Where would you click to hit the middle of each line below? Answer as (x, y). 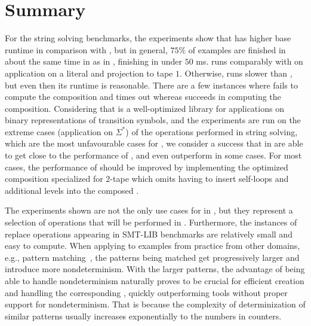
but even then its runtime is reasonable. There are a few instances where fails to (151, 85)
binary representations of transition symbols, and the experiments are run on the (153, 120)
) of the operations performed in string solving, (212, 131)
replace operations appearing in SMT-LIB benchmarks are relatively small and (149, 234)
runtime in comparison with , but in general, (86, 49)
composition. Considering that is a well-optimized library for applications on (144, 108)
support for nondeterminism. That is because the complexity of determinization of (155, 304)
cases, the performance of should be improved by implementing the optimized (147, 167)
